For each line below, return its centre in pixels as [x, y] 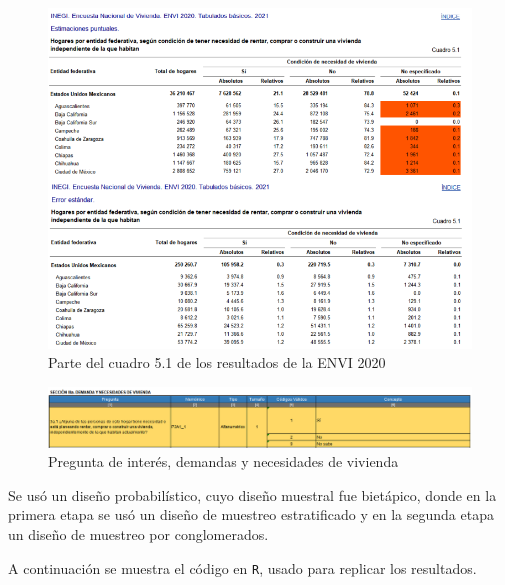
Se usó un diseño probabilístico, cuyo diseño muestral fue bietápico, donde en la [252, 494]
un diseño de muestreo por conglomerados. [138, 533]
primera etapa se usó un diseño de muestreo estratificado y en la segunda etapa [251, 514]
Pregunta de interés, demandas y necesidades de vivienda [223, 461]
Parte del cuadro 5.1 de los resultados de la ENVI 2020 [217, 362]
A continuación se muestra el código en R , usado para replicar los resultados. [242, 567]
